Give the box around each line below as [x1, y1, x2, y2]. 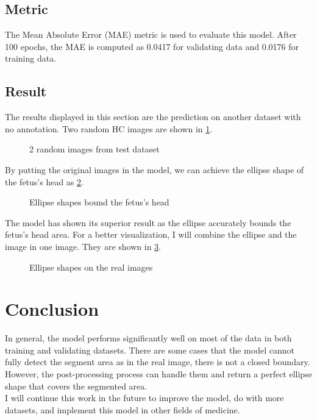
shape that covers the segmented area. [5, 379, 148, 392]
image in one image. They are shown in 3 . [5, 240, 161, 252]
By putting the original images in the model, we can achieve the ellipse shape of [5, 163, 304, 176]
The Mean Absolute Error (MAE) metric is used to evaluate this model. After [5, 28, 297, 41]
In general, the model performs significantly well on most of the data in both [5, 332, 292, 344]
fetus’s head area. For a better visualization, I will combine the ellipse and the [5, 228, 297, 241]
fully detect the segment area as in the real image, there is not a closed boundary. [5, 355, 310, 368]
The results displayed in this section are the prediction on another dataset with [5, 110, 301, 123]
